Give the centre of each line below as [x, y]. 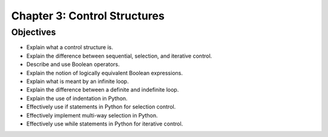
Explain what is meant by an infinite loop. [77, 81]
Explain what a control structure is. [70, 47]
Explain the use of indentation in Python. [77, 98]
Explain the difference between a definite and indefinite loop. [103, 90]
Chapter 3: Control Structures [88, 16]
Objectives [34, 32]
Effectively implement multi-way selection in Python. [92, 115]
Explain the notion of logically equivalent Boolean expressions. [105, 73]
